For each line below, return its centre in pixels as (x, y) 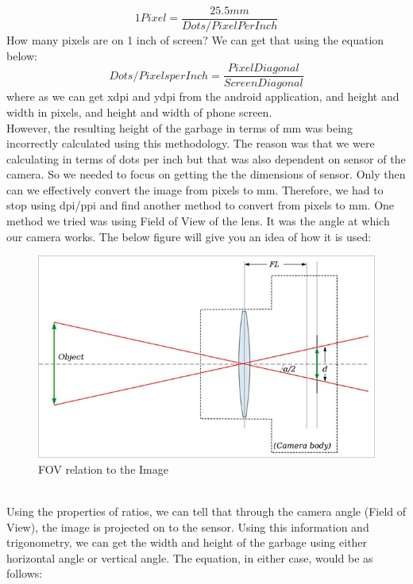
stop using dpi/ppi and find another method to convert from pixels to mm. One (201, 205)
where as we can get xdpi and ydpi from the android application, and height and (203, 96)
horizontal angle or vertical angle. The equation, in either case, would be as (190, 557)
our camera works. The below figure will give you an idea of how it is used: (189, 236)
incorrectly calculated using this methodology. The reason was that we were (191, 143)
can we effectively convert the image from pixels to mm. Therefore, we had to (195, 189)
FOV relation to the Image (103, 469)
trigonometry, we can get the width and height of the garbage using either (187, 542)
